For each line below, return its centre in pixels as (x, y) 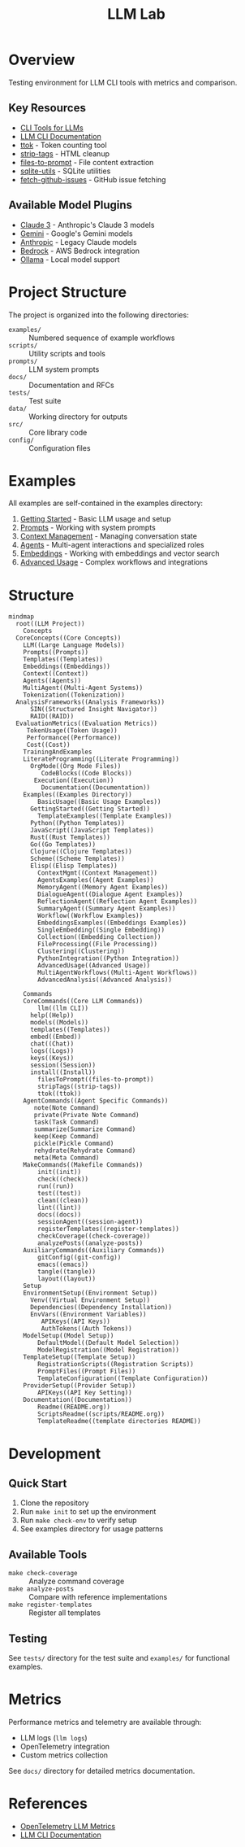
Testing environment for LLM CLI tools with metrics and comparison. (123, 82)
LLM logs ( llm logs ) (54, 1737)
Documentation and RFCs (72, 385)
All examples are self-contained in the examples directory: (106, 503)
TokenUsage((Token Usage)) (72, 731)
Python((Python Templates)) (77, 823)
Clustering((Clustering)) (82, 952)
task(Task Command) (67, 1122)
